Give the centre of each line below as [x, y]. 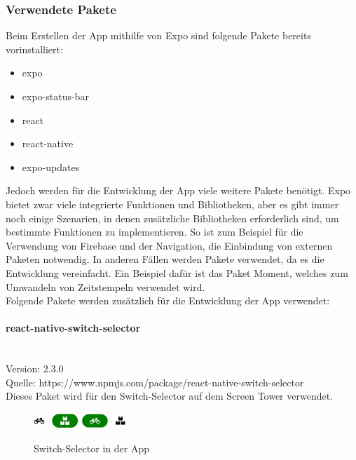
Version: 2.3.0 [35, 368]
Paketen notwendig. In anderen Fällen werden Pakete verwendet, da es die [165, 259]
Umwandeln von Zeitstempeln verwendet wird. [105, 286]
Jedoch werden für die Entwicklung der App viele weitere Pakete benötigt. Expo [178, 190]
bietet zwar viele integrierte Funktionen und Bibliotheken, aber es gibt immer [172, 204]
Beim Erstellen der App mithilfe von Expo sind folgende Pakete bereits [158, 35]
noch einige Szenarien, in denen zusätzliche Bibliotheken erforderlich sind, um [172, 218]
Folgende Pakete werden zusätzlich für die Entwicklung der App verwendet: [168, 300]
